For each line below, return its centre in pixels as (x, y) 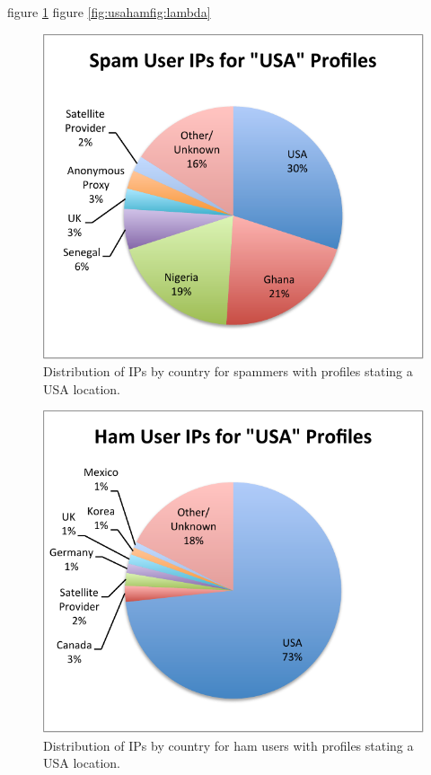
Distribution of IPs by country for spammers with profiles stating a (228, 371)
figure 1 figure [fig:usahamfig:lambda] (109, 12)
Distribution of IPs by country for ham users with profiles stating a (229, 745)
